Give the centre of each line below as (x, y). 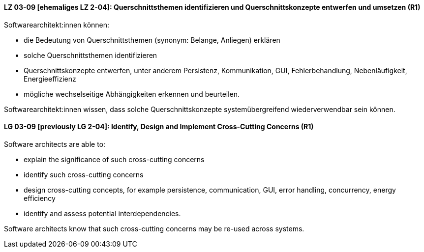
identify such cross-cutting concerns (84, 174)
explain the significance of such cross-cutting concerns (114, 159)
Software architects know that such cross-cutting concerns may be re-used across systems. (154, 228)
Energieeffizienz (50, 79)
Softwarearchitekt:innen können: (57, 25)
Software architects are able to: (55, 144)
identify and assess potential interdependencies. (102, 213)
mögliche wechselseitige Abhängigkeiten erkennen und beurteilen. (132, 94)
